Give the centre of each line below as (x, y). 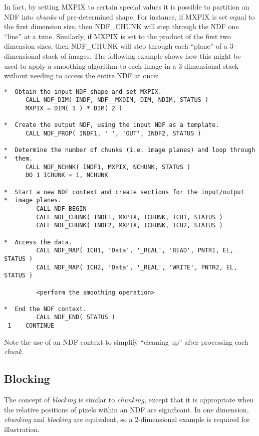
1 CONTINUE (31, 326)
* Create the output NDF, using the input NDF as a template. (112, 125)
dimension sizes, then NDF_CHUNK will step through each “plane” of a (116, 46)
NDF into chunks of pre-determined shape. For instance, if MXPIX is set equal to (129, 16)
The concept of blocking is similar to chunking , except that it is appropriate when (129, 400)
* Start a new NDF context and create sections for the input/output (124, 192)
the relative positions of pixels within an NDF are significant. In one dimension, (126, 409)
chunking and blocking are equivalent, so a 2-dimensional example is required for (127, 419)
